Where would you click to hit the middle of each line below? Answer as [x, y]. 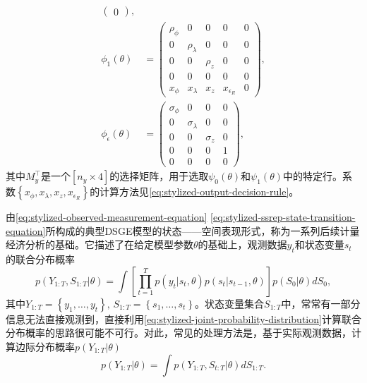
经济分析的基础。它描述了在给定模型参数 [100, 244]
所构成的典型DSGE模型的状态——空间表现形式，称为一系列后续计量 [203, 230]
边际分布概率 [45, 346]
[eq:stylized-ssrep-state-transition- [283, 217]
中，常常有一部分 [321, 303]
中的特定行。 [312, 176]
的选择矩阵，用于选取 [159, 176]
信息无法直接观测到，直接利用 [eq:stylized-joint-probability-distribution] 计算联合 [183, 318]
